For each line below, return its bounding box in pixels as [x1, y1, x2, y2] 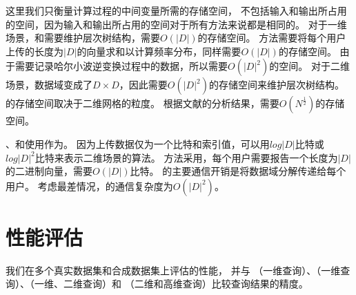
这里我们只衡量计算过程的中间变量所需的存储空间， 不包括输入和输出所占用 [6, 3, 347, 17]
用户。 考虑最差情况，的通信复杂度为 [6, 178, 173, 193]
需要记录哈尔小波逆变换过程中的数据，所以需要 [14, 59, 228, 73]
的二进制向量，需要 [6, 164, 92, 178]
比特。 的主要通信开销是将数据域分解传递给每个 [130, 164, 346, 178]
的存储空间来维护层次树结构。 [208, 77, 344, 92]
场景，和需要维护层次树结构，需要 [6, 30, 160, 45]
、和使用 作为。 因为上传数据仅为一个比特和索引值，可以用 [6, 136, 270, 151]
